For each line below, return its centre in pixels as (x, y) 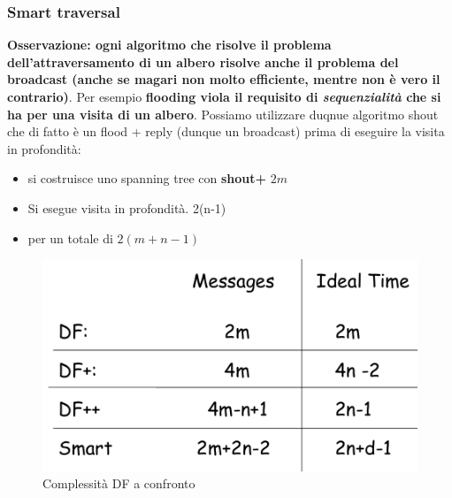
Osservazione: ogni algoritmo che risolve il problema (169, 45)
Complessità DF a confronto (119, 483)
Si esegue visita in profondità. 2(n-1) (127, 207)
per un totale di (70, 238)
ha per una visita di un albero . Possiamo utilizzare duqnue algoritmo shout (223, 114)
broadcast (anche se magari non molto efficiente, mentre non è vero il (224, 79)
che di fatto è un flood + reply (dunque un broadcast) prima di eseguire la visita (226, 131)
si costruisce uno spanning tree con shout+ (147, 178)
